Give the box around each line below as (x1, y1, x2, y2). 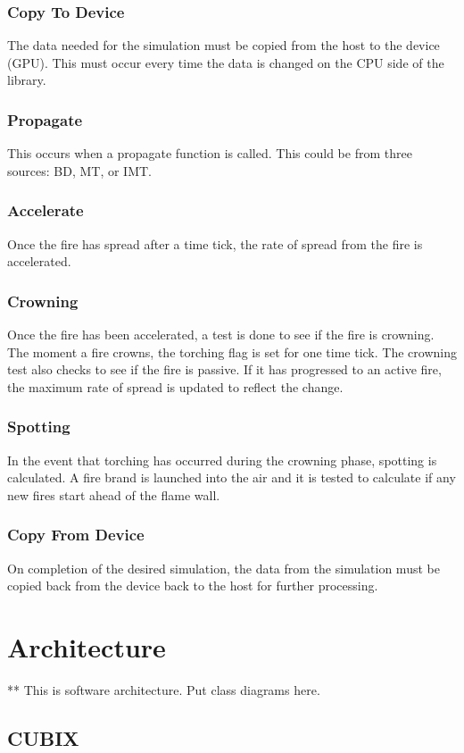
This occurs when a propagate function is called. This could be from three (7, 144, 412, 163)
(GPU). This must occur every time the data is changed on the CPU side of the (7, 53, 444, 71)
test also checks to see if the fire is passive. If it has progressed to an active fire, (7, 360, 442, 379)
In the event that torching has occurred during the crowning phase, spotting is (7, 450, 437, 469)
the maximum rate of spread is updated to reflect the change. (7, 377, 344, 396)
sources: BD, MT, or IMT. (7, 161, 152, 180)
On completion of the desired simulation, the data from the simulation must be (7, 558, 440, 577)
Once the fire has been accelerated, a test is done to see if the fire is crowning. (7, 325, 435, 344)
